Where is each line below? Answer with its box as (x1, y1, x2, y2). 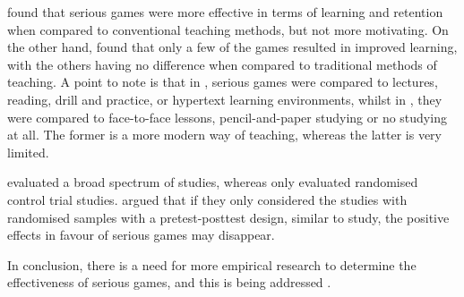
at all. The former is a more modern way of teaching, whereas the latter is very (7, 125, 443, 144)
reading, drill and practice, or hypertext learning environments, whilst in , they (7, 89, 443, 108)
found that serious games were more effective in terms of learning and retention (7, 3, 443, 21)
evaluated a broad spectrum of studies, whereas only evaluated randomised (7, 173, 418, 191)
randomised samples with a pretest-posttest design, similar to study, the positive (7, 208, 450, 226)
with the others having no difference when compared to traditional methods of (7, 55, 437, 73)
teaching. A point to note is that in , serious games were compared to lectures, (7, 72, 438, 91)
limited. (7, 142, 49, 161)
